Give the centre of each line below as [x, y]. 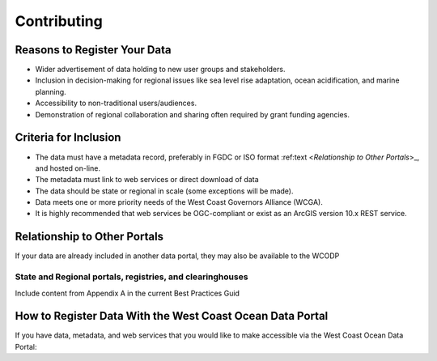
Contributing [59, 21]
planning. [51, 91]
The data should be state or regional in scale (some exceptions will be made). [164, 191]
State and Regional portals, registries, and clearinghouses [132, 277]
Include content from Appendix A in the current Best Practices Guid [127, 293]
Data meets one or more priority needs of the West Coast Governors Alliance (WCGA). [179, 202]
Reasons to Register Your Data [93, 50]
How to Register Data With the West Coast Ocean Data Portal [172, 316]
